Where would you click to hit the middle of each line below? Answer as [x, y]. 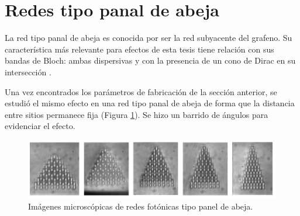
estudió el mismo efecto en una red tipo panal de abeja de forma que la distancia [150, 103]
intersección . [28, 72]
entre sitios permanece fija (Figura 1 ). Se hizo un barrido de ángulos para [137, 114]
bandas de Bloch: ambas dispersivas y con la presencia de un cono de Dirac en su [150, 60]
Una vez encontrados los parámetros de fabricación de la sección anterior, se [141, 91]
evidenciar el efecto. [40, 126]
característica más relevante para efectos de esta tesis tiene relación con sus [139, 49]
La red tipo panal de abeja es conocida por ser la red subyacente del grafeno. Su [149, 38]
